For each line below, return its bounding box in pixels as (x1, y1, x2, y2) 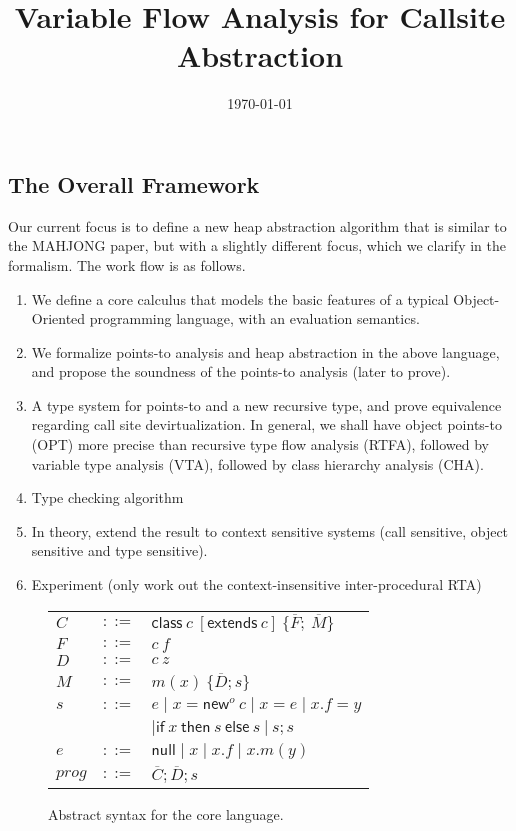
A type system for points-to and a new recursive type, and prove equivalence (31, 394, 502, 415)
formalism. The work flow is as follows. (8, 254, 246, 275)
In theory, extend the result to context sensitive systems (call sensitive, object (31, 520, 509, 541)
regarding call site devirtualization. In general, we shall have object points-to (31, 414, 502, 435)
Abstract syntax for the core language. (48, 804, 284, 825)
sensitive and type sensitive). (31, 540, 208, 561)
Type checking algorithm (31, 487, 184, 508)
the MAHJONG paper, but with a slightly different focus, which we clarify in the (8, 235, 506, 256)
